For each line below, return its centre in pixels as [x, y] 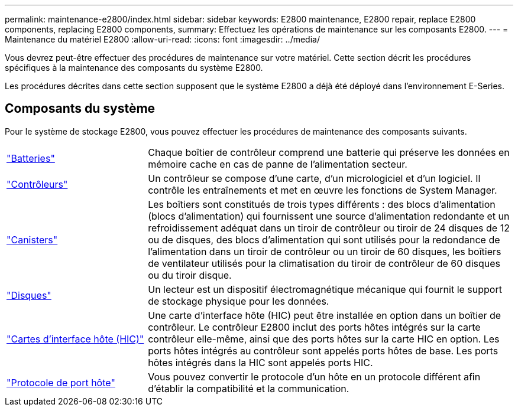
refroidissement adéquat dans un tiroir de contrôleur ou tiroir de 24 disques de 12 [329, 228]
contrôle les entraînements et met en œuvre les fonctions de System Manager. [323, 190]
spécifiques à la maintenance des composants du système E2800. [134, 68]
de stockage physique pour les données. [239, 301]
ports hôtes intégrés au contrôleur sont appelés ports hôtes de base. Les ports [323, 350]
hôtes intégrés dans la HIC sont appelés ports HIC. [260, 362]
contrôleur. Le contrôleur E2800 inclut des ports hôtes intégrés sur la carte [314, 327]
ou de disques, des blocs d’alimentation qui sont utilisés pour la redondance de [324, 239]
